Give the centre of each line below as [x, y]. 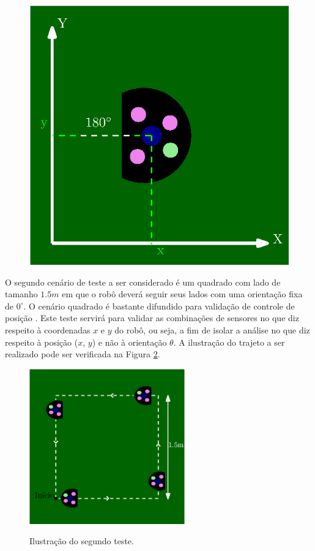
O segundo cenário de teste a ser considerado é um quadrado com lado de [143, 282]
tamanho [21, 294]
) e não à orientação [129, 342]
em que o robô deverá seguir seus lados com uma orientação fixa [182, 294]
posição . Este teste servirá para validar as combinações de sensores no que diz [152, 318]
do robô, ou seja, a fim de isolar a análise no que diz [212, 329]
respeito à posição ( [42, 342]
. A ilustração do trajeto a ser [229, 342]
